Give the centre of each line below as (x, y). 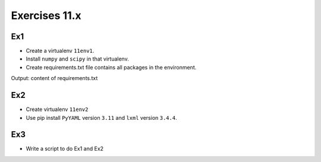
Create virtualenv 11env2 (57, 109)
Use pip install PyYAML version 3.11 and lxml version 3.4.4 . (102, 117)
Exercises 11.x (46, 15)
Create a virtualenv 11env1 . (60, 51)
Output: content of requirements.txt (54, 78)
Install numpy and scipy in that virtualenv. (77, 59)
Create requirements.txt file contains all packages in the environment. (111, 67)
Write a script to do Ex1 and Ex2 (65, 149)
